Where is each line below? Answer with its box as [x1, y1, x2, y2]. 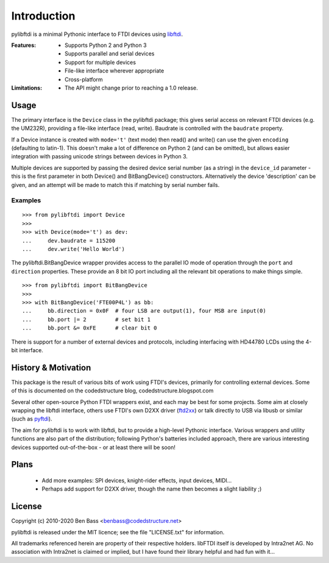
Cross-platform [65, 76, 103, 83]
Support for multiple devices [65, 58, 136, 66]
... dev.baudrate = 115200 [22, 237, 116, 244]
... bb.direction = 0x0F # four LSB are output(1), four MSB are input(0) [22, 308, 266, 314]
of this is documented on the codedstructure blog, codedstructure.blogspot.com [11, 387, 214, 394]
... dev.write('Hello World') [22, 246, 125, 253]
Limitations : [11, 84, 43, 91]
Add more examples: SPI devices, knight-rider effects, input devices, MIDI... [41, 477, 232, 484]
